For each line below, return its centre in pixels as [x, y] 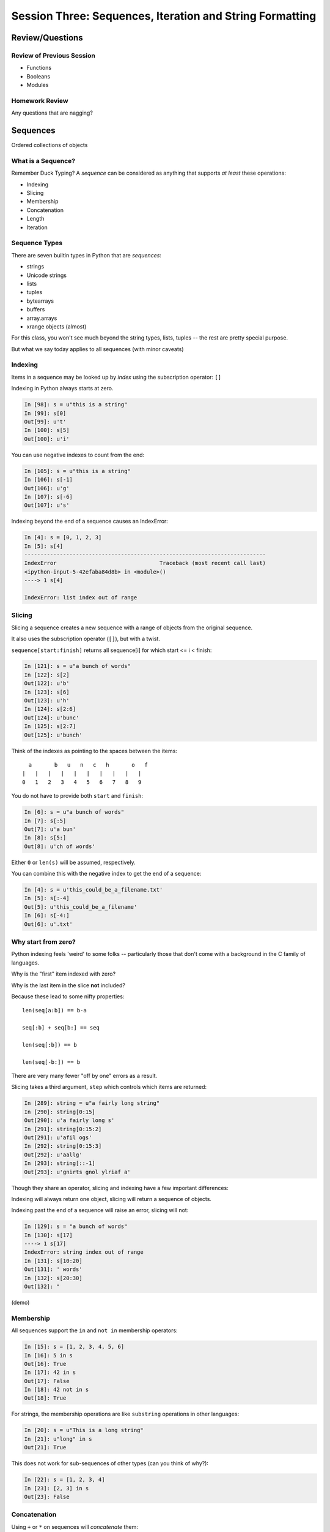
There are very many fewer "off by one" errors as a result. [84, 1076]
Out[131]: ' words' [53, 1269]
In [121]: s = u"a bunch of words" [77, 666]
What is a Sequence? [43, 161]
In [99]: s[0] [45, 413]
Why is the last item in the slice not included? [68, 985]
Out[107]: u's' [47, 505]
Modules [38, 85]
